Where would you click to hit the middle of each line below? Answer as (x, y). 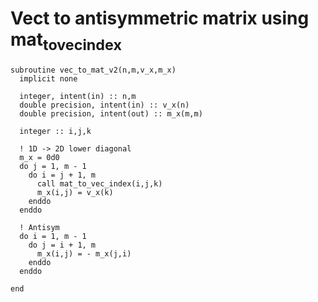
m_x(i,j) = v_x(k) (75, 192)
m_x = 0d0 (39, 157)
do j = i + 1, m (62, 245)
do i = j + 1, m (62, 175)
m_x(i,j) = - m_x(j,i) (84, 253)
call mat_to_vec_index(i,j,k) (99, 183)
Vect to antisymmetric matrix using (160, 18)
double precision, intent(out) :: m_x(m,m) (111, 113)
